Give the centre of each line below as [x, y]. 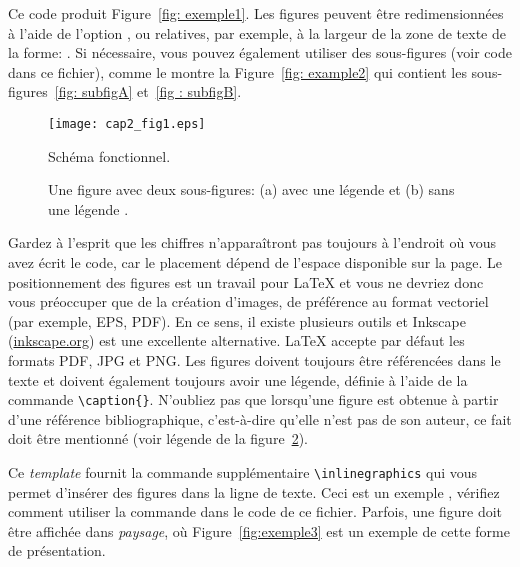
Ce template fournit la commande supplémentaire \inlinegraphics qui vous [243, 472]
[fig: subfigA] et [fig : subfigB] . [148, 91]
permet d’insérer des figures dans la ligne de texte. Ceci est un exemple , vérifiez [254, 491]
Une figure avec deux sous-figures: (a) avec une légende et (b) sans [251, 189]
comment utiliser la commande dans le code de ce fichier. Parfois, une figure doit [255, 511]
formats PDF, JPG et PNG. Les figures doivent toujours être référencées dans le [254, 359]
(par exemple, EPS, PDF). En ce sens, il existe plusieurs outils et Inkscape [237, 320]
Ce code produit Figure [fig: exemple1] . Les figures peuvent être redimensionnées [256, 13]
